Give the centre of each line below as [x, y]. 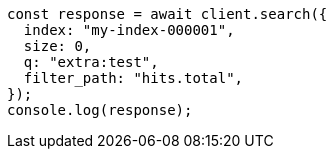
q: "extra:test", [91, 62]
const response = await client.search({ [167, 14]
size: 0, [57, 46]
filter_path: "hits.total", [133, 78]
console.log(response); [100, 110]
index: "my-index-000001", [129, 30]
